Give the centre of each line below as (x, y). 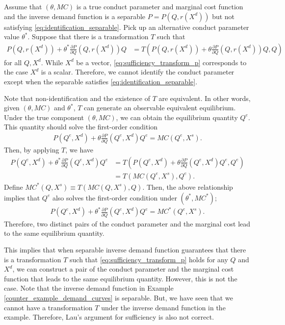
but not (223, 16)
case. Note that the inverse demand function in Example (89, 288)
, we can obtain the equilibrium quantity (177, 117)
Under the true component (44, 117)
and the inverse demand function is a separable (75, 16)
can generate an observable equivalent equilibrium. (160, 108)
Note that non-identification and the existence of (77, 98)
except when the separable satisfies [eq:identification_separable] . (101, 81)
